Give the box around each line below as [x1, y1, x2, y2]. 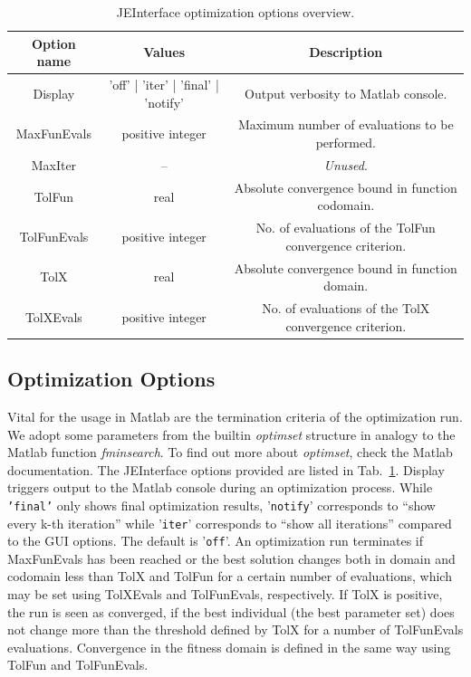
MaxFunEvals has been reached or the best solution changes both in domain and [7, 548, 456, 567]
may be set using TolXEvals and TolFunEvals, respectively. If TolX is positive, [7, 585, 443, 604]
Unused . [323, 155, 368, 174]
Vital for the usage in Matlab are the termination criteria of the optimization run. [7, 406, 463, 425]
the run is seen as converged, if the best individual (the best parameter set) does [7, 602, 455, 621]
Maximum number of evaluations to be [237, 115, 454, 134]
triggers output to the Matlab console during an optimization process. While [7, 478, 433, 497]
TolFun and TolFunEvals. [7, 655, 149, 674]
